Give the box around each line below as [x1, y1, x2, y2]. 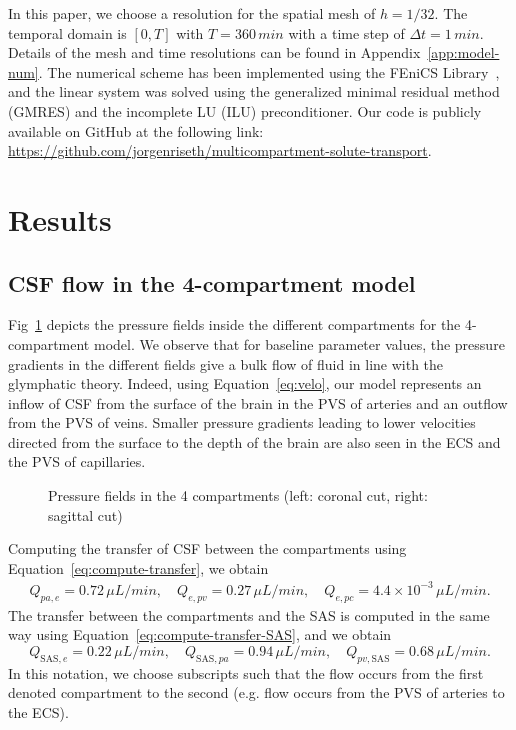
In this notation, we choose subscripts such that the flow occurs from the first [8, 662, 484, 683]
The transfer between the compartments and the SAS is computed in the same [8, 604, 490, 625]
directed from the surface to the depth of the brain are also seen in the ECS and [8, 431, 501, 452]
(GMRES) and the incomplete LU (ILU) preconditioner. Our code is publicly [8, 100, 482, 121]
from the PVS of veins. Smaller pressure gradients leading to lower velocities [8, 412, 476, 433]
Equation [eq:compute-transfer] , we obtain [8, 557, 269, 578]
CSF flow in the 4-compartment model [8, 267, 416, 298]
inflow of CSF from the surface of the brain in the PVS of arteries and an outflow [8, 392, 508, 413]
